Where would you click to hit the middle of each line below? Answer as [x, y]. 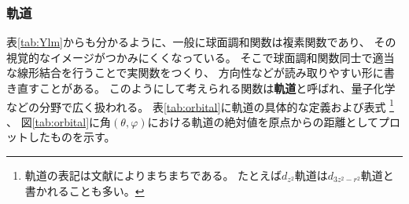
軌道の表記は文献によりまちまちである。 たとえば [153, 175]
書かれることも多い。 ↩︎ [85, 190]
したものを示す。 [72, 137]
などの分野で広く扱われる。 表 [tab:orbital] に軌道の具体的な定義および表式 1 [200, 105]
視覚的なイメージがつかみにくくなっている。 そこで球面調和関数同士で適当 [201, 57]
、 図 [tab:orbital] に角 [59, 121]
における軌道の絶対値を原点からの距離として [263, 121]
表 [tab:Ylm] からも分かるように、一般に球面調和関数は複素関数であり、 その [201, 42]
